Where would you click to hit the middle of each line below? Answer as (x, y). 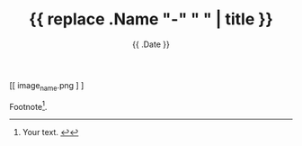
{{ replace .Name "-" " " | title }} (151, 19)
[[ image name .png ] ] (47, 86)
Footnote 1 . (28, 105)
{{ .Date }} (151, 44)
